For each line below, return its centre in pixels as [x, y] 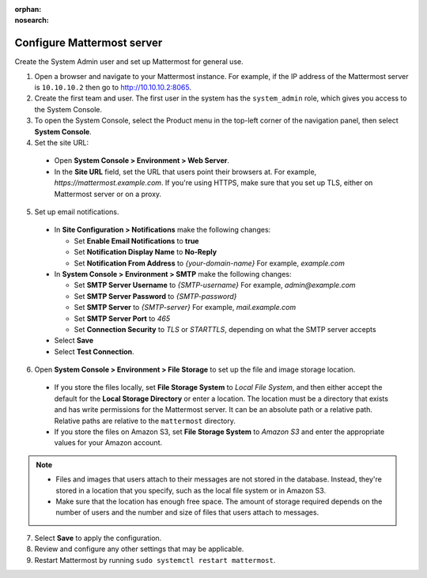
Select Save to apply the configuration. [98, 538]
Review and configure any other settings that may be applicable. [139, 549]
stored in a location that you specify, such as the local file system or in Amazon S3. [191, 490]
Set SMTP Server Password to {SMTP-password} [155, 296]
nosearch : [32, 21]
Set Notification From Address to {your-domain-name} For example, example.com [210, 263]
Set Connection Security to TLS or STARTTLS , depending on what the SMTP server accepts [225, 329]
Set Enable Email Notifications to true [136, 240]
